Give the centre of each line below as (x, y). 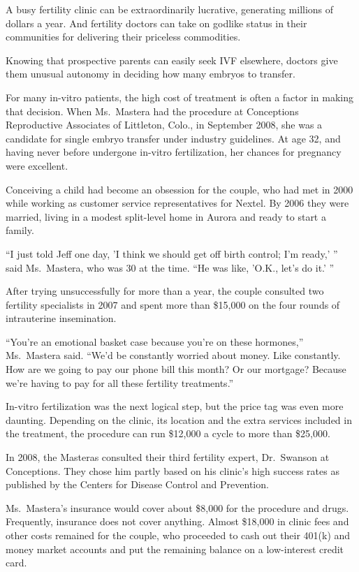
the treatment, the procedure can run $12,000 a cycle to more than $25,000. (168, 433)
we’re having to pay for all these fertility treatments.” (120, 382)
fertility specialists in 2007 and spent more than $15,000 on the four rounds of (173, 304)
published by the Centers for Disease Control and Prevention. (137, 484)
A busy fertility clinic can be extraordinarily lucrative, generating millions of (170, 9)
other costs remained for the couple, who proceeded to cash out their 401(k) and (178, 535)
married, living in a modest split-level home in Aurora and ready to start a (166, 216)
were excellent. (37, 165)
